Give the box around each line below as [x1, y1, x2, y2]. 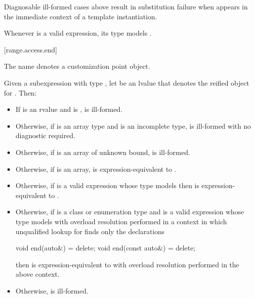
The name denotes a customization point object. [4, 61, 150, 71]
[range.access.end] [4, 44, 57, 54]
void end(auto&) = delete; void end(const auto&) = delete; [15, 243, 196, 253]
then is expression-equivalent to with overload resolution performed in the [15, 259, 239, 269]
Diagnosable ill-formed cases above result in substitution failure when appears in [4, 1, 248, 11]
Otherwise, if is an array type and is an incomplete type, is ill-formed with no [15, 120, 251, 131]
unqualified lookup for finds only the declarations [15, 226, 165, 236]
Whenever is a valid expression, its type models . [4, 28, 152, 38]
